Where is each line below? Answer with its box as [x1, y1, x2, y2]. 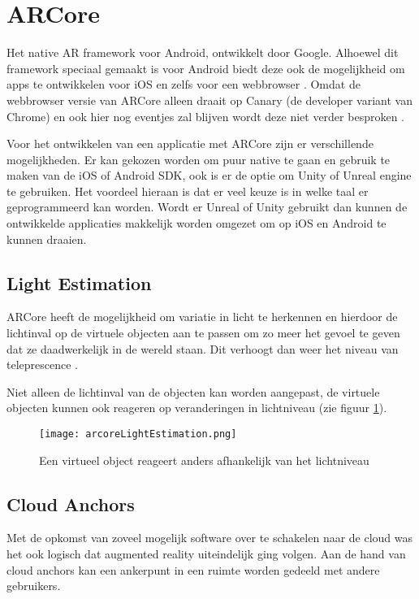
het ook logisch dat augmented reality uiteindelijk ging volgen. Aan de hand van [6, 545, 406, 562]
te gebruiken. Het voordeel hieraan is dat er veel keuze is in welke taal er [6, 182, 369, 199]
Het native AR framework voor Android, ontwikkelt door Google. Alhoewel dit [6, 44, 399, 61]
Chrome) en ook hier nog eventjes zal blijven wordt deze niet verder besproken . [6, 107, 404, 124]
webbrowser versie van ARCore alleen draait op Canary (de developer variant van [6, 91, 413, 108]
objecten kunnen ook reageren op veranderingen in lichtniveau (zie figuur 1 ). [6, 399, 387, 416]
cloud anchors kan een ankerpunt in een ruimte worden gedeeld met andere [6, 561, 380, 578]
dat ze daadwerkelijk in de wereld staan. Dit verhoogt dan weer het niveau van [6, 340, 399, 357]
